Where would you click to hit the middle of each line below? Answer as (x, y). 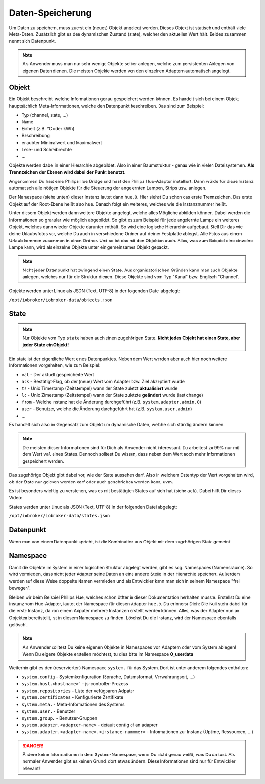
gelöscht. (18, 625)
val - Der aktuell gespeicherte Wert (58, 374)
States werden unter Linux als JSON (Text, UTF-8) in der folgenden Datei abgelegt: (93, 507)
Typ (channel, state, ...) (45, 115)
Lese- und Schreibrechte (47, 150)
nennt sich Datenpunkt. (33, 41)
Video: (16, 498)
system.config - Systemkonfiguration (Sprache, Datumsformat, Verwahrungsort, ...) (108, 677)
